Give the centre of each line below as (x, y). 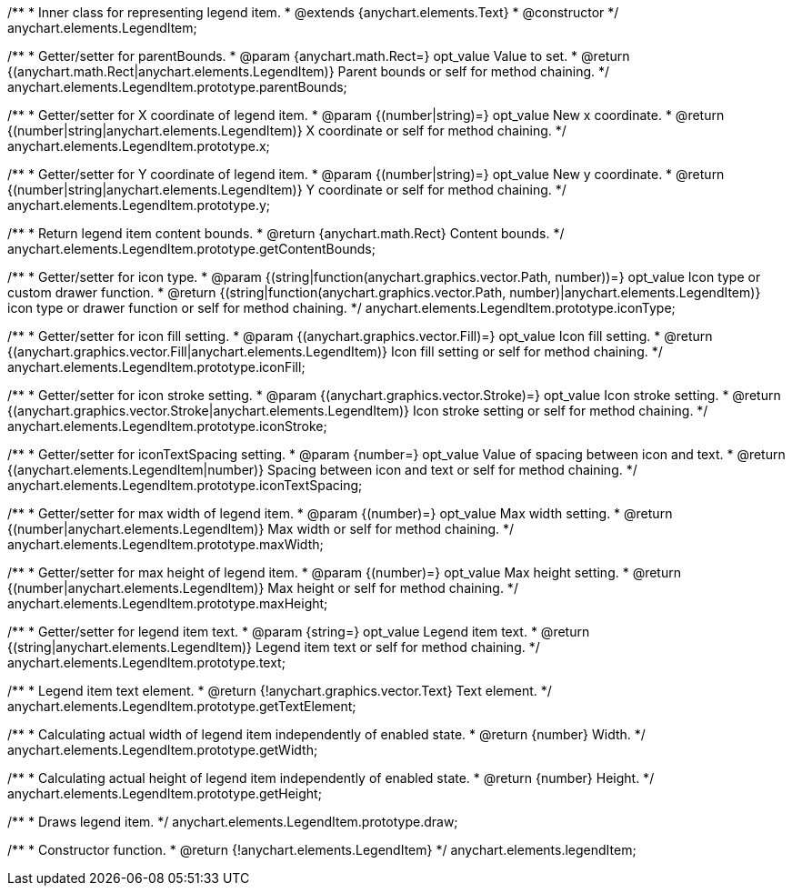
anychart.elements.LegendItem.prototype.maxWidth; (165, 544)
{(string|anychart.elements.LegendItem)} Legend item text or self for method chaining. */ (274, 647)
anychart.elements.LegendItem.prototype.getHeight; (165, 793)
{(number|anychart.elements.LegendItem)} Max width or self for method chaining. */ (261, 529)
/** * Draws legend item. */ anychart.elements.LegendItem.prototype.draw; (233, 822)
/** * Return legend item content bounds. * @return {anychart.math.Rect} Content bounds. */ (286, 233)
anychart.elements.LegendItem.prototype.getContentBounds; (191, 249)
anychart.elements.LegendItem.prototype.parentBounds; (177, 87)
